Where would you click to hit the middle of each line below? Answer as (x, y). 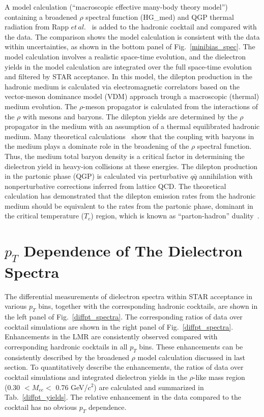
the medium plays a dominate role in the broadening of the (97, 146)
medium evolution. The (41, 106)
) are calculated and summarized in (149, 387)
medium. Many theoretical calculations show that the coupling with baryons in (129, 136)
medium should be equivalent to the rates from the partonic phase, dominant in (129, 205)
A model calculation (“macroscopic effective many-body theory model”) (116, 7)
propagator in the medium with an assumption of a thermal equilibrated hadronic (132, 126)
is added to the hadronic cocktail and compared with (174, 27)
